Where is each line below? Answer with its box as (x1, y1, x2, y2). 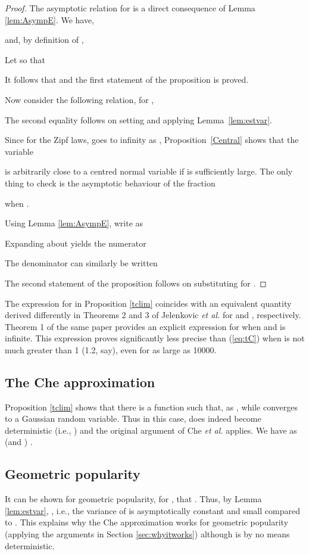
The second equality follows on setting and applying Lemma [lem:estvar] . (5, 113, 272, 126)
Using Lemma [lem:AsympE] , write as (5, 217, 143, 229)
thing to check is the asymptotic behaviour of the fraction (5, 176, 216, 189)
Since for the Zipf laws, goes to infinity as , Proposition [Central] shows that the (5, 133, 299, 146)
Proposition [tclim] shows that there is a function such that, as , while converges (5, 400, 298, 413)
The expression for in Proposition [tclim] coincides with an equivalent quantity (5, 297, 292, 309)
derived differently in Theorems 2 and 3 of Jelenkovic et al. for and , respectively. (5, 309, 301, 321)
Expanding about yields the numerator (5, 236, 146, 249)
